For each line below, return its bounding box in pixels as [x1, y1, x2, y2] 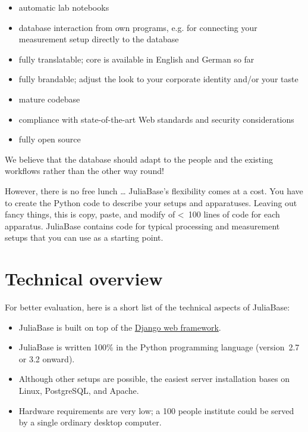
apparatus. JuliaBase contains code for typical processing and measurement [5, 219, 280, 232]
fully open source [18, 133, 81, 145]
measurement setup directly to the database [18, 33, 179, 45]
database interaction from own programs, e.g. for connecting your [18, 21, 257, 33]
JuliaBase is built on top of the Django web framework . [18, 321, 221, 333]
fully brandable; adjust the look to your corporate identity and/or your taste [18, 73, 298, 85]
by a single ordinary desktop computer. [18, 416, 162, 428]
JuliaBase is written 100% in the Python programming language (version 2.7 [18, 341, 300, 353]
